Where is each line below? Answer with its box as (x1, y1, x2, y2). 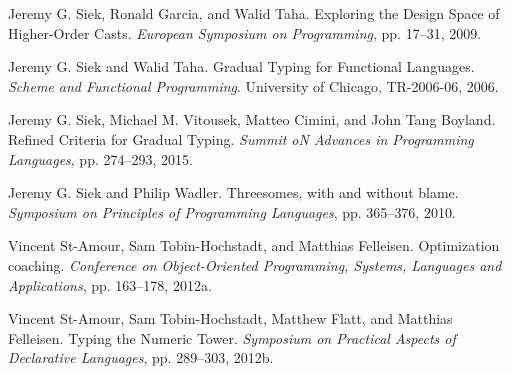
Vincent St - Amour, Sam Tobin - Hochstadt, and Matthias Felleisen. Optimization (8, 235, 500, 256)
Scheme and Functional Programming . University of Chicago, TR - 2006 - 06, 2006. (8, 75, 499, 96)
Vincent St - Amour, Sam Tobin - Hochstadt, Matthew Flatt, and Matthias (8, 308, 453, 329)
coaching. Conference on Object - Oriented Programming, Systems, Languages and (8, 254, 502, 275)
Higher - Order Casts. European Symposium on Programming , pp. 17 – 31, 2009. (8, 22, 482, 43)
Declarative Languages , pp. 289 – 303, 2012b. (8, 347, 274, 368)
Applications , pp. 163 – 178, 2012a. (8, 274, 212, 295)
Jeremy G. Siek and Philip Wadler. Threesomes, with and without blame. (8, 182, 459, 203)
